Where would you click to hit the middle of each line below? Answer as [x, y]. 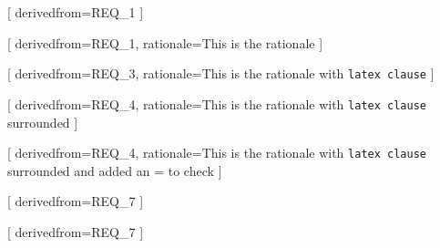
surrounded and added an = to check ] [115, 170]
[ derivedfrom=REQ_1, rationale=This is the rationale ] [165, 42]
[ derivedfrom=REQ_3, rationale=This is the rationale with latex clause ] [221, 73]
